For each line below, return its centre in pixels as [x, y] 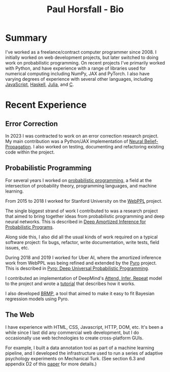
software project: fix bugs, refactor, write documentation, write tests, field [82, 242]
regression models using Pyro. [37, 299]
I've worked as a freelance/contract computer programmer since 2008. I [81, 52]
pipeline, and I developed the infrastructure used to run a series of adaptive [84, 353]
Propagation [18, 146]
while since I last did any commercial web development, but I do [72, 332]
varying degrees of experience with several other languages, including [79, 79]
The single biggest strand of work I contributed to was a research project [82, 211]
